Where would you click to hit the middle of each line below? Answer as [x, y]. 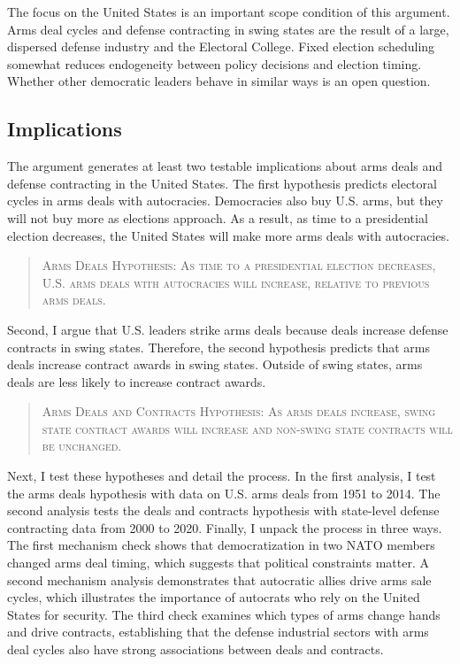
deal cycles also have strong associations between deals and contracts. [195, 649]
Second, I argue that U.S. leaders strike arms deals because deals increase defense [228, 329]
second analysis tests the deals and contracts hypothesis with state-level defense [223, 510]
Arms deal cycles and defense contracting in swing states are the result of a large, [228, 29]
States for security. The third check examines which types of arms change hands [224, 614]
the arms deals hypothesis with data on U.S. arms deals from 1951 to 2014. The [224, 493]
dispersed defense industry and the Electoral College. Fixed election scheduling [221, 46]
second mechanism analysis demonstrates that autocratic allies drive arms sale [219, 579]
